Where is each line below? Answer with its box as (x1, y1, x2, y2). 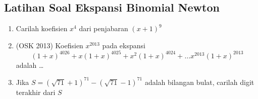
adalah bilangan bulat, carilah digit (144, 76, 254, 87)
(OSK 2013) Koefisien (16, 40, 83, 50)
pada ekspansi (102, 40, 145, 50)
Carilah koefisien (16, 23, 68, 34)
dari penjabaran (79, 23, 128, 34)
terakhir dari (16, 86, 56, 97)
